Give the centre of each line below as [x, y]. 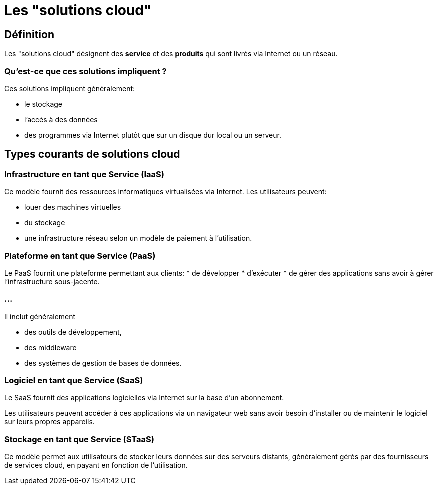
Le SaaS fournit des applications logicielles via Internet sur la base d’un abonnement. [144, 398]
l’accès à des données [61, 119]
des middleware [50, 347]
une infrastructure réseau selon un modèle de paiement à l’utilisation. [138, 238]
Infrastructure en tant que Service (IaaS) [84, 174]
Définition [29, 34]
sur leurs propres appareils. [49, 422]
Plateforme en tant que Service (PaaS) [80, 256]
